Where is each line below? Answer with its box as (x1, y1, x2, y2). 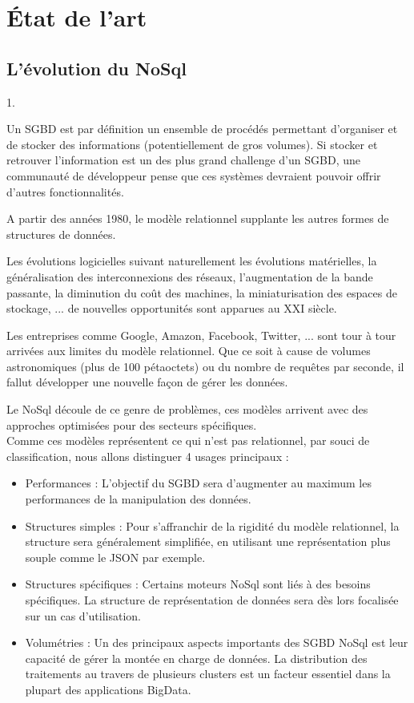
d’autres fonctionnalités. (6, 183, 124, 200)
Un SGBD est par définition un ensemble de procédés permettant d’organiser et (6, 120, 398, 137)
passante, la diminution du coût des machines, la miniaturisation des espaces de (6, 284, 397, 301)
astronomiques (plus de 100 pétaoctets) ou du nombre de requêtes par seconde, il (6, 358, 404, 374)
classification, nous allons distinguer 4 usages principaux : (6, 447, 289, 464)
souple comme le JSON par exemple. (25, 548, 206, 565)
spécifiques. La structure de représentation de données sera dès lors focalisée (25, 592, 399, 608)
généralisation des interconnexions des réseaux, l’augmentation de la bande (6, 268, 373, 285)
